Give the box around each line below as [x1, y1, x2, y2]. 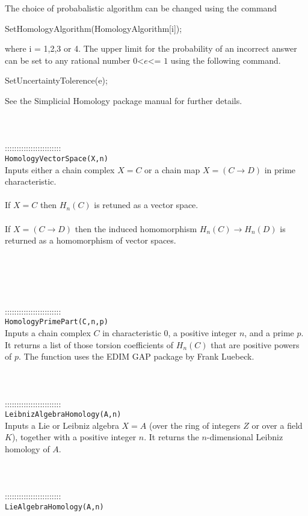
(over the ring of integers [149, 419, 241, 431]
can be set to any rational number [5, 54, 131, 66]
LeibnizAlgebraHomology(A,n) [5, 410, 122, 419]
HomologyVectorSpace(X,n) [5, 154, 108, 163]
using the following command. [170, 54, 281, 66]
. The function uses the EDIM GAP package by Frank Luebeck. [19, 350, 254, 363]
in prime [264, 163, 296, 176]
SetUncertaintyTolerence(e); [5, 74, 108, 87]
